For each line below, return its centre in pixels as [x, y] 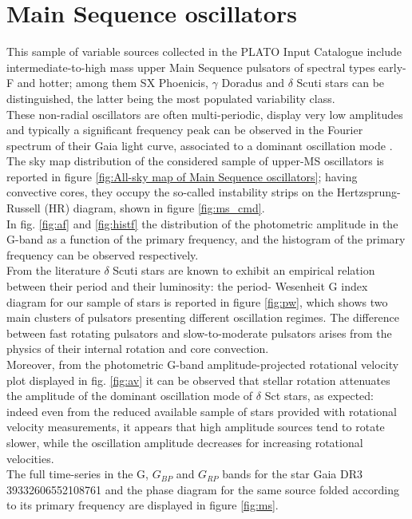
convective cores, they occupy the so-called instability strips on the [170, 192]
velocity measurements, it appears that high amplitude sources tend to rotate [196, 427]
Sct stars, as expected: [319, 396]
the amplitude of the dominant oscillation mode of [130, 396]
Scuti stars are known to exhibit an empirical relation [244, 270]
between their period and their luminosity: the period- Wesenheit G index [187, 286]
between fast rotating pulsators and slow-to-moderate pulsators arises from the [199, 333]
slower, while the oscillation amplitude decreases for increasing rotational [185, 442]
